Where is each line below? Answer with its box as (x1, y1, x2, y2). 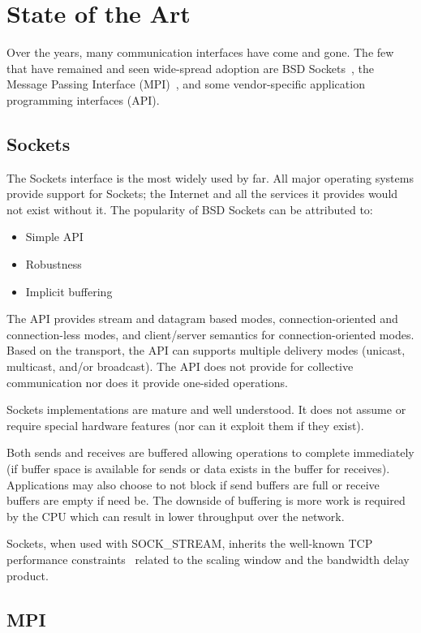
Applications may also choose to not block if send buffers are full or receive (6, 476, 380, 493)
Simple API (25, 228, 84, 245)
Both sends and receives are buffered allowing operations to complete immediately (6, 444, 415, 461)
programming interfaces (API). (6, 91, 160, 108)
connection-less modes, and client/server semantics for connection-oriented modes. (6, 325, 415, 342)
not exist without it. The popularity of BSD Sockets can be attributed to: (6, 200, 373, 217)
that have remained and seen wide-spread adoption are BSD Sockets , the (6, 59, 374, 76)
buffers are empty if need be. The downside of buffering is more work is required (6, 492, 406, 509)
